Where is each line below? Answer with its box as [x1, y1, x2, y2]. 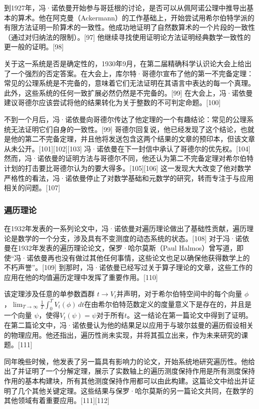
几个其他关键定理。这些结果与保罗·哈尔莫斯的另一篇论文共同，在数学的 [17, 385, 254, 396]
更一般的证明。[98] [4, 41, 64, 52]
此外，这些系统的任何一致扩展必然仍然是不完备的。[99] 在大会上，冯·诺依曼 [4, 87, 253, 98]
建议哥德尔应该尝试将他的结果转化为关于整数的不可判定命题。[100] [4, 97, 221, 108]
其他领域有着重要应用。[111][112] [4, 395, 110, 406]
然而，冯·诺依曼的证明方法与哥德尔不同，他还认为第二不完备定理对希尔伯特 [4, 153, 254, 163]
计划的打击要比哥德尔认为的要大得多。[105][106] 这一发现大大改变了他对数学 [4, 162, 252, 173]
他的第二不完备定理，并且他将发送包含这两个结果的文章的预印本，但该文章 [10, 134, 255, 144]
